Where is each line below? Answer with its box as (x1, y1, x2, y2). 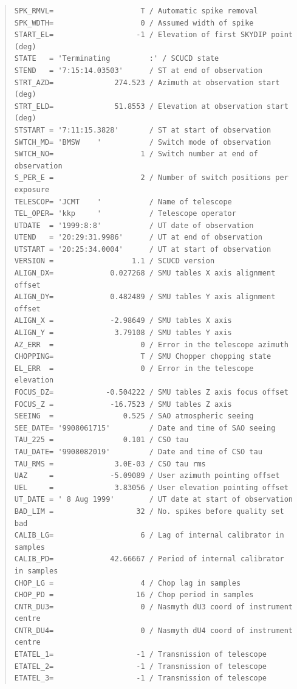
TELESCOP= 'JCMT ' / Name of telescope (14, 197, 232, 206)
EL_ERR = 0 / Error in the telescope (14, 364, 254, 373)
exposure (14, 185, 50, 194)
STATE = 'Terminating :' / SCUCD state (14, 54, 219, 63)
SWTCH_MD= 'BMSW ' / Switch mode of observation (14, 137, 271, 147)
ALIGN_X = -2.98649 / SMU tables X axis (14, 316, 232, 325)
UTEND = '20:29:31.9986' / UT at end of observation (14, 233, 262, 242)
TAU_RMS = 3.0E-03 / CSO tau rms (14, 459, 206, 468)
